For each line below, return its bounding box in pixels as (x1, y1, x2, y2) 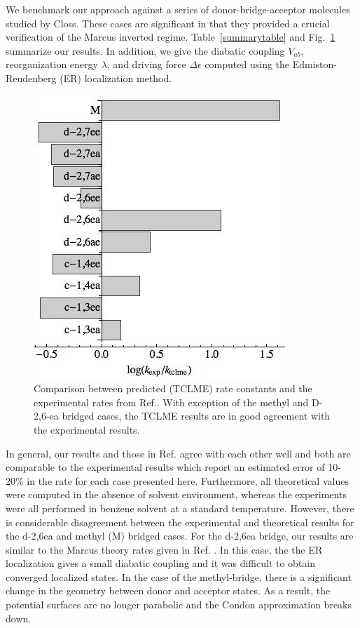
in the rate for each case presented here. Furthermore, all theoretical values (27, 473, 349, 488)
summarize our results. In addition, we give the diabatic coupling (6, 43, 285, 58)
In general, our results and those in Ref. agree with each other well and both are (6, 446, 351, 460)
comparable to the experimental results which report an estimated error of (6, 460, 325, 474)
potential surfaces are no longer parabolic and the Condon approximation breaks (6, 597, 352, 612)
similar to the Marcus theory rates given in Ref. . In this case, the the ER (6, 542, 323, 556)
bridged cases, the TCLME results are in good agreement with (62, 408, 331, 423)
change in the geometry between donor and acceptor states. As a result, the (6, 583, 331, 598)
